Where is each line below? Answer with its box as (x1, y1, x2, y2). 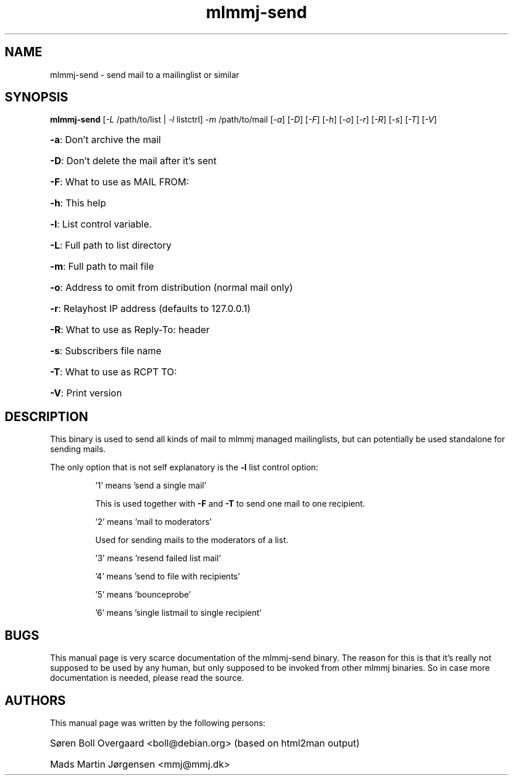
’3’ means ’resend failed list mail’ (95, 553, 221, 564)
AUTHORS (5, 693, 66, 708)
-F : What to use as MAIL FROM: (50, 176, 189, 188)
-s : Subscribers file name (50, 345, 162, 357)
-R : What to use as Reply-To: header (50, 324, 210, 336)
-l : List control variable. (50, 218, 152, 230)
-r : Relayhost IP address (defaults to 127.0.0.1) (50, 303, 251, 315)
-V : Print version (50, 387, 122, 399)
